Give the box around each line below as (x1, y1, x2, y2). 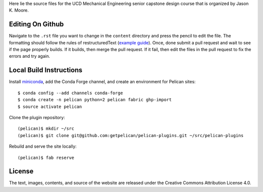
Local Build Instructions (9, 66, 83, 74)
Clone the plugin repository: (9, 114, 65, 120)
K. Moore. (9, 7, 29, 13)
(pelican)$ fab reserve (18, 155, 75, 160)
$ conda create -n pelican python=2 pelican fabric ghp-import (18, 97, 172, 103)
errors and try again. (9, 53, 51, 59)
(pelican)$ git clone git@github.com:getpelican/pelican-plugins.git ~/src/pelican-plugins (18, 133, 244, 138)
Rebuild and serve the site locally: (9, 143, 77, 149)
